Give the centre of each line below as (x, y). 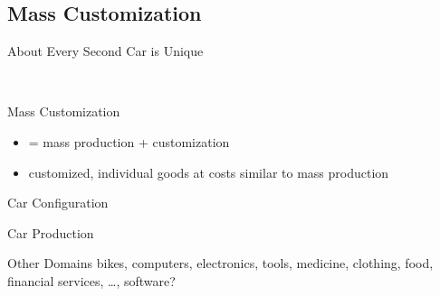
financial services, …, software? (91, 280)
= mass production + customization (129, 141)
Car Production (51, 232)
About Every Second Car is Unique (105, 51)
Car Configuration (58, 203)
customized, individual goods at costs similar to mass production (209, 172)
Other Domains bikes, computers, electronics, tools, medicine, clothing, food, (220, 263)
